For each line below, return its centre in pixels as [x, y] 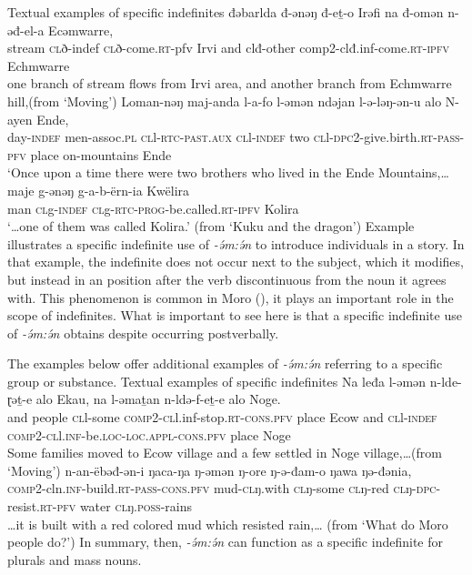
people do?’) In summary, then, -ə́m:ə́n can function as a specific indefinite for [225, 542]
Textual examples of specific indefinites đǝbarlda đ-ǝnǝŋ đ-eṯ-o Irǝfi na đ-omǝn [226, 12]
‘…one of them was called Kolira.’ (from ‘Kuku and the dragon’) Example [211, 226]
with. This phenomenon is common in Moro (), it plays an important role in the [231, 297]
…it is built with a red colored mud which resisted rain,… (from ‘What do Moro [228, 524]
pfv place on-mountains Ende [90, 154]
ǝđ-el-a [26, 30]
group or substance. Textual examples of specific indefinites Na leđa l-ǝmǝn [217, 381]
